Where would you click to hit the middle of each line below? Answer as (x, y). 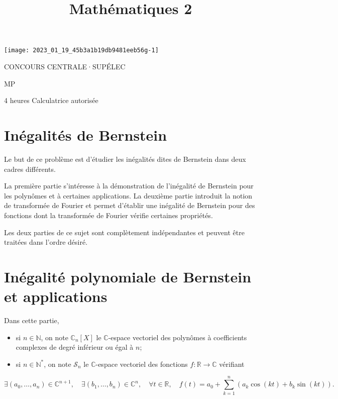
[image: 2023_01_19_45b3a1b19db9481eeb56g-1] (81, 51)
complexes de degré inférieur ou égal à (75, 347)
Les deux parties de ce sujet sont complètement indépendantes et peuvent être (124, 232)
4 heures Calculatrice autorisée (51, 100)
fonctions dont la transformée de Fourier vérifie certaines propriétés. (108, 215)
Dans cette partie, (32, 320)
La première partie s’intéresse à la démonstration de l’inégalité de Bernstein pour (129, 186)
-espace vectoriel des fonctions (142, 364)
